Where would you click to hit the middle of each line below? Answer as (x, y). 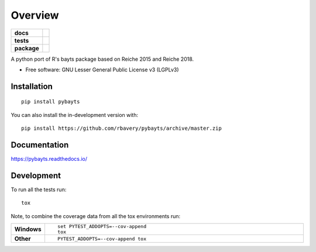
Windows (28, 229)
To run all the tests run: (39, 189)
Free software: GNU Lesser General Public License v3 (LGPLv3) (102, 70)
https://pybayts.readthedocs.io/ (49, 159)
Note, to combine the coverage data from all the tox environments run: (96, 216)
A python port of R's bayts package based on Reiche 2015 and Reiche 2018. (102, 59)
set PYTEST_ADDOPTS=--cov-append (102, 227)
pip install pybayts (51, 102)
